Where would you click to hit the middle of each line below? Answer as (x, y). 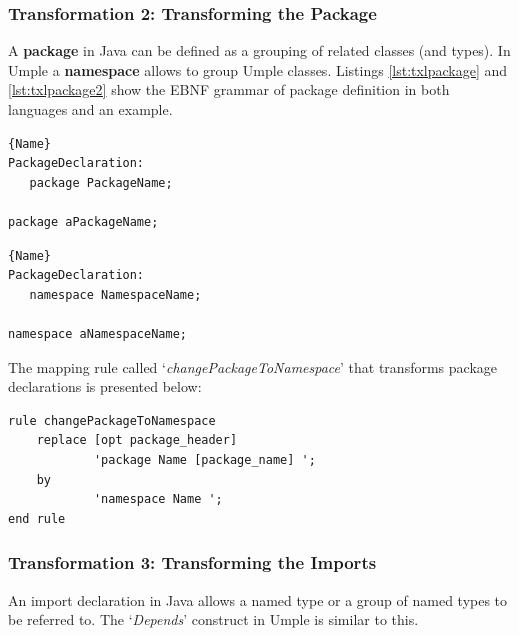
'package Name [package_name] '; (204, 459)
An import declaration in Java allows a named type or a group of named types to (258, 599)
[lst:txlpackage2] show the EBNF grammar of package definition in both (229, 89)
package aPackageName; (83, 221)
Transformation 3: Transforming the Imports (192, 562)
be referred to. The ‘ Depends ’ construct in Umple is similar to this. (213, 619)
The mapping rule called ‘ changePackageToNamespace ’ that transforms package (252, 366)
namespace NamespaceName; (115, 294)
